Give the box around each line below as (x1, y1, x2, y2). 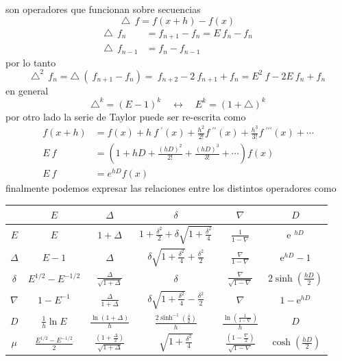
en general (5, 83, 49, 97)
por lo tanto (5, 55, 56, 69)
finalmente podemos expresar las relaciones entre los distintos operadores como (5, 181, 337, 195)
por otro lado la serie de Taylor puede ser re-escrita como (5, 109, 246, 123)
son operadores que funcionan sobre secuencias (5, 2, 201, 16)
